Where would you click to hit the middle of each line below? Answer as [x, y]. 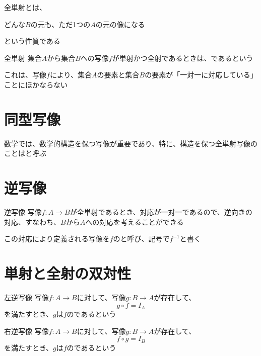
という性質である [32, 41]
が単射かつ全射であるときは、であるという [183, 58]
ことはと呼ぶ [25, 153]
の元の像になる [120, 24]
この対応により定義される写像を [57, 239]
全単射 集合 [23, 58]
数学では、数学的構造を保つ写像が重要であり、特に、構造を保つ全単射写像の [131, 143]
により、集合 [71, 75]
